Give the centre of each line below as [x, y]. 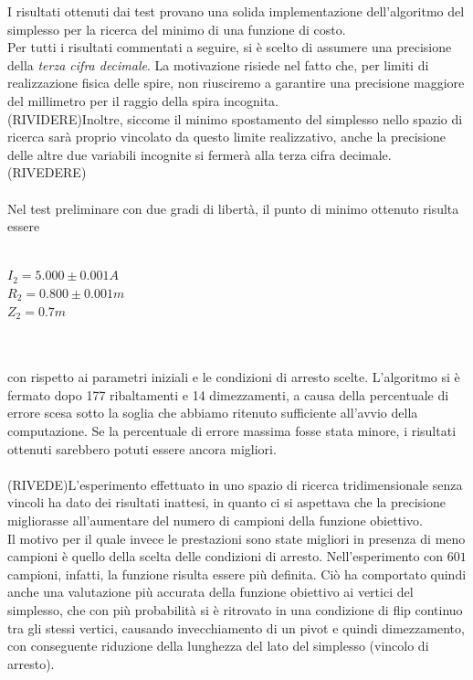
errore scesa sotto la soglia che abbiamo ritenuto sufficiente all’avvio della [213, 413]
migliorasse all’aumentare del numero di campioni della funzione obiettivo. [215, 521]
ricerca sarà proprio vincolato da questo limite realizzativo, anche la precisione [226, 137]
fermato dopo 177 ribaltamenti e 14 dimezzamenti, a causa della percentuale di [228, 394]
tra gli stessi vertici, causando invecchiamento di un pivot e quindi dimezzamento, [236, 627]
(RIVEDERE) [47, 172]
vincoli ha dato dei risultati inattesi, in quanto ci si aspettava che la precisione [226, 502]
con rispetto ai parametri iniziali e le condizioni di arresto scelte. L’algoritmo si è [234, 377]
